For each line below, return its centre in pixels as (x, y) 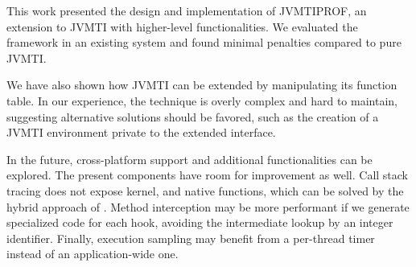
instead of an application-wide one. (93, 254)
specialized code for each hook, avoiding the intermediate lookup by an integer (200, 222)
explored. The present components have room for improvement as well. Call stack (207, 175)
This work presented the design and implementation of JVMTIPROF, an (187, 10)
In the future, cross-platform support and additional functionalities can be (189, 159)
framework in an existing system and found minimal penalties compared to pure (204, 42)
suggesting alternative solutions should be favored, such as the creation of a (193, 116)
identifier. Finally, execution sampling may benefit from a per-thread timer (191, 238)
